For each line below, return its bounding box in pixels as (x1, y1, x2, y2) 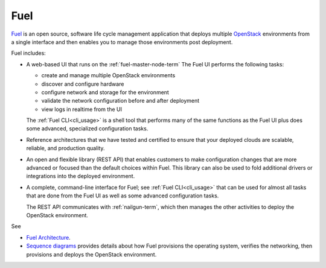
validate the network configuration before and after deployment (41, 97, 200, 104)
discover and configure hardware (41, 80, 124, 88)
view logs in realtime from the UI (41, 106, 122, 113)
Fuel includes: (11, 49, 46, 57)
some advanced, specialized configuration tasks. (26, 125, 149, 132)
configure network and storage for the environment (41, 88, 169, 96)
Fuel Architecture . (26, 234, 71, 241)
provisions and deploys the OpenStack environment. (26, 250, 157, 258)
